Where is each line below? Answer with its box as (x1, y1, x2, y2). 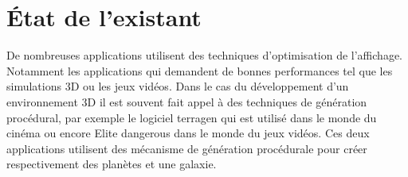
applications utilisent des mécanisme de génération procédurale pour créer (6, 140, 367, 156)
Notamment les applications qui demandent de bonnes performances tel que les (6, 62, 393, 79)
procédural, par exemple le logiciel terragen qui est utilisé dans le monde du (6, 109, 377, 125)
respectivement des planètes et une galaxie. (6, 156, 217, 172)
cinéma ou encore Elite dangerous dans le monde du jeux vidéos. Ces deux (6, 125, 370, 141)
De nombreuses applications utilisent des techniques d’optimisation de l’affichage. (6, 47, 402, 63)
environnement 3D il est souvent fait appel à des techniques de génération (6, 93, 367, 110)
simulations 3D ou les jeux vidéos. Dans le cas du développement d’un (6, 78, 349, 94)
